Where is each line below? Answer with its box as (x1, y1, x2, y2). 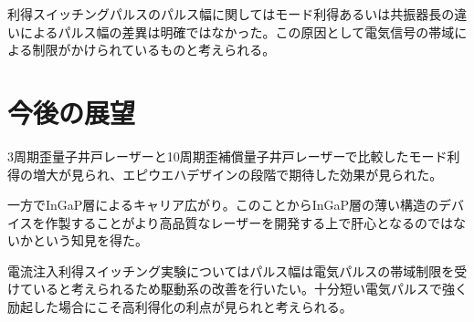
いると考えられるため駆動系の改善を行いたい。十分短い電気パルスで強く (32, 279, 468, 298)
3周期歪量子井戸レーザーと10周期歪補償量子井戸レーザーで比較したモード (7, 146, 448, 165)
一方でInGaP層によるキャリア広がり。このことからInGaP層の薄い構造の (7, 195, 439, 214)
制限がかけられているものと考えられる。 (32, 40, 276, 59)
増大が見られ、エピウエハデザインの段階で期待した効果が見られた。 (32, 164, 443, 183)
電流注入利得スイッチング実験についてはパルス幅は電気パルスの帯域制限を (7, 261, 455, 280)
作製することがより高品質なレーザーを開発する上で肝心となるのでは (45, 213, 453, 232)
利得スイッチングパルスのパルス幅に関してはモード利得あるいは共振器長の (7, 5, 455, 23)
